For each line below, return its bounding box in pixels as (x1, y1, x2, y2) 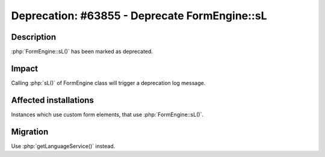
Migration (11, 126, 49, 137)
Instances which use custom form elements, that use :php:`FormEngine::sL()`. (11, 111, 204, 118)
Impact (11, 63, 39, 73)
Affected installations (11, 95, 94, 105)
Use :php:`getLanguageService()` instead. (11, 142, 116, 150)
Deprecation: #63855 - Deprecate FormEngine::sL (11, 9, 267, 22)
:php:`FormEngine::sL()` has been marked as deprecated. (11, 48, 153, 55)
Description (11, 32, 57, 42)
